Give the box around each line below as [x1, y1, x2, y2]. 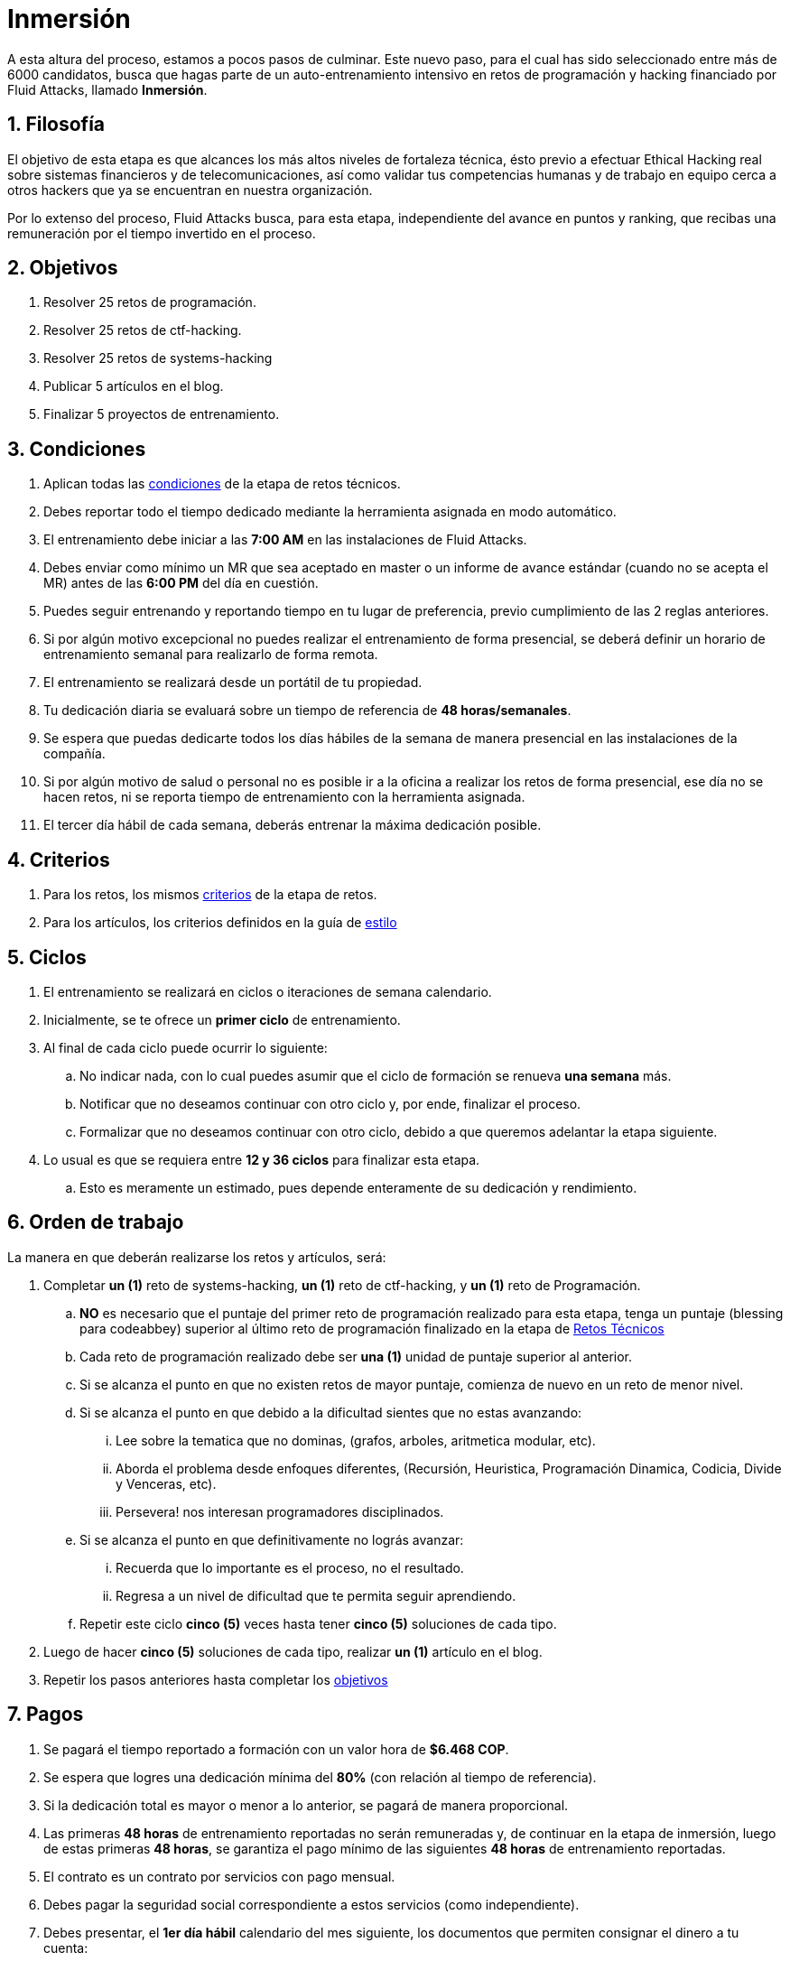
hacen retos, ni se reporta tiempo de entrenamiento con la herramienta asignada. [43, 789, 525, 805]
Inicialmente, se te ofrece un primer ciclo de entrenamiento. [43, 1011, 401, 1027]
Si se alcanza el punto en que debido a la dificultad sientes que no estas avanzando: [79, 1404, 582, 1420]
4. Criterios [7, 848, 110, 871]
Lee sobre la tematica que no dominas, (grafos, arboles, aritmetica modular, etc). [116, 1432, 596, 1448]
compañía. [43, 746, 106, 762]
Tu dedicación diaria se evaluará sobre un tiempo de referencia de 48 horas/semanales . [43, 702, 572, 719]
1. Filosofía [7, 113, 106, 136]
